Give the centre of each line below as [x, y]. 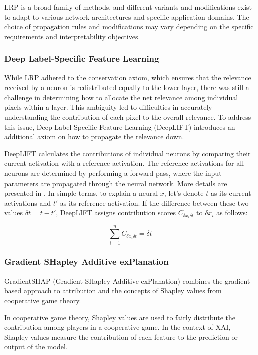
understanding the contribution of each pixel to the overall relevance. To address [128, 116]
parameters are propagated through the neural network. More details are [116, 183]
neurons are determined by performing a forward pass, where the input [113, 173]
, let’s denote [184, 193]
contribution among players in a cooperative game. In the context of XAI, [117, 327]
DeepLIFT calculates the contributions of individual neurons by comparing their [127, 153]
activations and [28, 202]
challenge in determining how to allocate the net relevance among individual [121, 97]
